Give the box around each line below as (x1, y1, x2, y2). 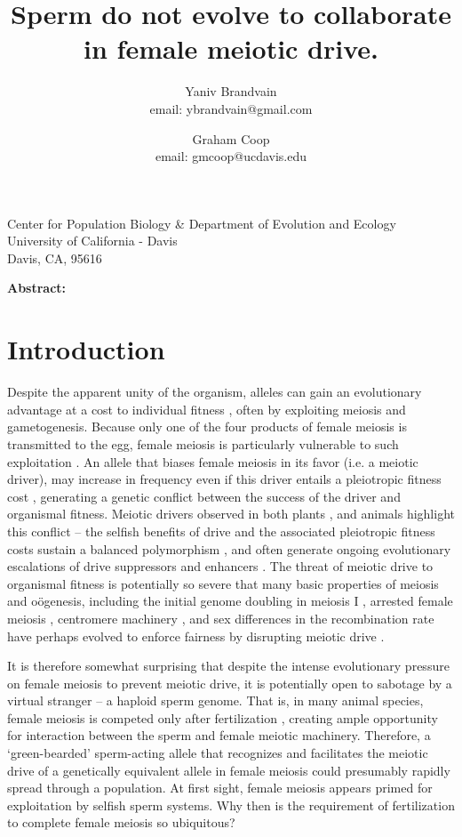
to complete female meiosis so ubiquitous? (7, 813, 235, 832)
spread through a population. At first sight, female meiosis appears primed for (7, 778, 433, 797)
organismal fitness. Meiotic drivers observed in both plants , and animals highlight (7, 504, 455, 523)
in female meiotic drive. (84, 30, 378, 67)
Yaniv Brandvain (185, 82, 277, 101)
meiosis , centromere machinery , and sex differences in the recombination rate (7, 608, 434, 627)
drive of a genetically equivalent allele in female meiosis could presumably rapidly (7, 761, 450, 779)
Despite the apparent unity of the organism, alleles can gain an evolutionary (7, 382, 422, 401)
